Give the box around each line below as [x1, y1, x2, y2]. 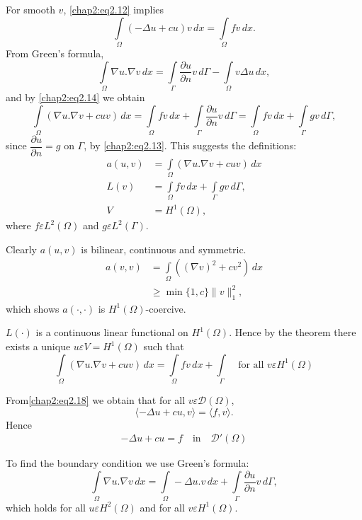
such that [143, 339, 184, 354]
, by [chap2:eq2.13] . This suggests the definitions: [84, 138, 297, 153]
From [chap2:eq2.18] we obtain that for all [6, 393, 186, 407]
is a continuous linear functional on [35, 325, 188, 340]
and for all [140, 499, 185, 514]
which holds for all [6, 499, 86, 514]
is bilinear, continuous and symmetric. [81, 241, 247, 256]
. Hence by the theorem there [229, 325, 356, 340]
